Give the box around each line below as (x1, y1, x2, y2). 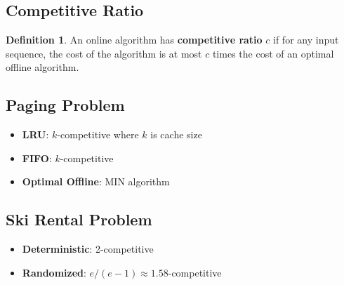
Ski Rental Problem (6, 208, 152, 230)
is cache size (150, 127, 202, 142)
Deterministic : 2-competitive (22, 241, 154, 256)
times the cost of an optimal (212, 46, 334, 60)
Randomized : (22, 265, 86, 279)
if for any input (273, 32, 339, 47)
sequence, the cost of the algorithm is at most (6, 46, 202, 60)
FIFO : (22, 150, 52, 165)
